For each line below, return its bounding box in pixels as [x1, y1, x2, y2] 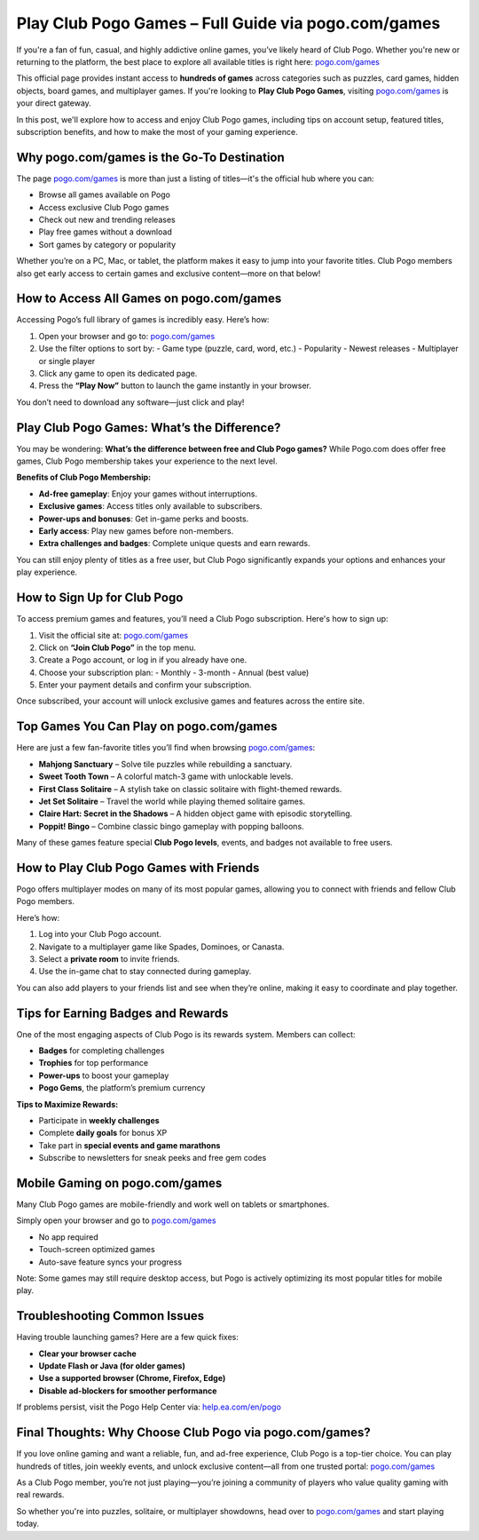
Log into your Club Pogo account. [38, 929, 161, 940]
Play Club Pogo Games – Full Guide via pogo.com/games [16, 13, 441, 33]
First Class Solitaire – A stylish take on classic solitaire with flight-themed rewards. [38, 783, 342, 794]
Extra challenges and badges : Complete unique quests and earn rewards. [38, 538, 310, 549]
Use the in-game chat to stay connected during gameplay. [38, 966, 252, 977]
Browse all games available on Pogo [38, 189, 170, 200]
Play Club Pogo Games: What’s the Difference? [16, 420, 281, 435]
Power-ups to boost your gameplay [38, 1070, 169, 1081]
